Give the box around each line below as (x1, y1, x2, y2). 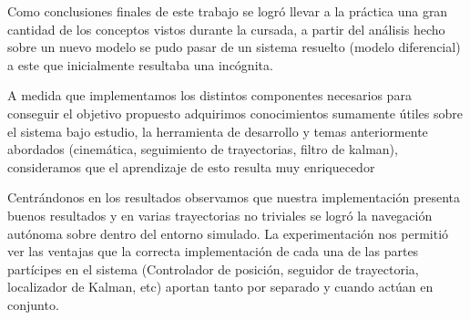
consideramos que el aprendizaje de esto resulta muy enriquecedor (7, 157, 375, 176)
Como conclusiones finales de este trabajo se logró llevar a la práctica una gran (7, 2, 448, 20)
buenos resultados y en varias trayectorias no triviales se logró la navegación (7, 205, 433, 224)
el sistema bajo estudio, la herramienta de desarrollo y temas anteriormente (7, 121, 428, 140)
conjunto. (7, 294, 59, 314)
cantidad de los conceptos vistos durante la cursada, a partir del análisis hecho (7, 19, 445, 38)
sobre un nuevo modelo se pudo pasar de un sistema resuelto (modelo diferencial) (7, 37, 461, 57)
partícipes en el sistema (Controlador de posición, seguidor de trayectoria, (7, 259, 419, 278)
